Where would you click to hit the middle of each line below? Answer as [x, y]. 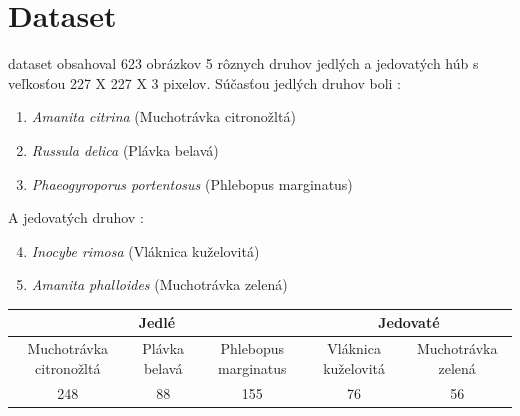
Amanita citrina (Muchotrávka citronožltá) [163, 116]
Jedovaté [409, 322]
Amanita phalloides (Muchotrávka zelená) [159, 284]
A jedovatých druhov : [76, 217]
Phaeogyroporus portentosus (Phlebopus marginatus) [192, 183]
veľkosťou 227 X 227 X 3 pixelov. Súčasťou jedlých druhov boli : [204, 82]
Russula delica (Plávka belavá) [125, 149]
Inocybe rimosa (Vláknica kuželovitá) [145, 250]
